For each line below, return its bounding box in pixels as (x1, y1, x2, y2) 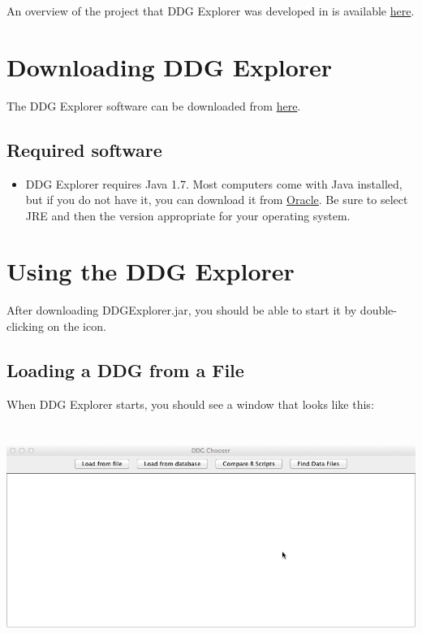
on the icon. (47, 318, 106, 335)
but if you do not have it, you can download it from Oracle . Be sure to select (25, 191, 408, 208)
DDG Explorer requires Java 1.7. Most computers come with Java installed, (25, 175, 403, 192)
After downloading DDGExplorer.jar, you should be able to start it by (6, 302, 357, 319)
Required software (6, 137, 162, 162)
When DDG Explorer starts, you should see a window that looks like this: (6, 395, 374, 412)
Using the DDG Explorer (6, 254, 295, 288)
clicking (6, 318, 44, 335)
